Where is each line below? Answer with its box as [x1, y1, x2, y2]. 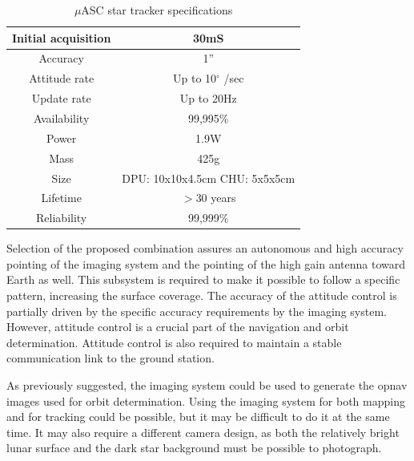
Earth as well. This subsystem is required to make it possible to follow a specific [6, 271, 400, 288]
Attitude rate [29, 70, 94, 87]
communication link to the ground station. [6, 350, 215, 366]
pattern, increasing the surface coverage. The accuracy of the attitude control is [6, 287, 397, 304]
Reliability [36, 209, 87, 226]
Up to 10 [172, 70, 217, 87]
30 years [195, 189, 236, 206]
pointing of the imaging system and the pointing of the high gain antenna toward [6, 255, 406, 272]
